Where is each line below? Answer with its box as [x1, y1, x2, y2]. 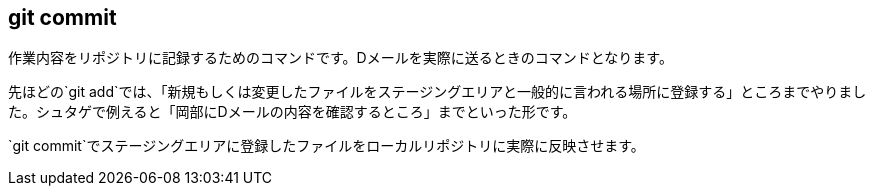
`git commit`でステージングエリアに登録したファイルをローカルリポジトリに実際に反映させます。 [8, 137, 645, 155]
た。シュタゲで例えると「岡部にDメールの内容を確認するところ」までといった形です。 [8, 103, 577, 121]
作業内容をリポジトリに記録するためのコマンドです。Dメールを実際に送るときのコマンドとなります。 [8, 49, 673, 67]
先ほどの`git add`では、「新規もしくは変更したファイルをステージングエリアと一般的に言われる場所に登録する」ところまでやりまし [8, 83, 867, 101]
